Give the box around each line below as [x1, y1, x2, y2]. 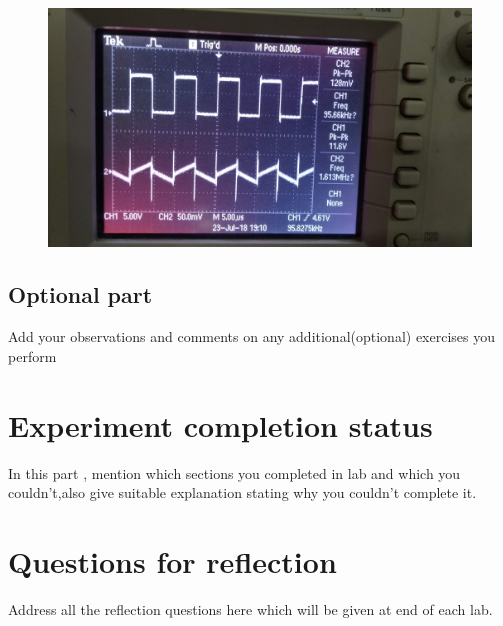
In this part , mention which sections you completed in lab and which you [8, 462, 461, 483]
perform [8, 345, 57, 366]
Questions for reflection [8, 540, 337, 581]
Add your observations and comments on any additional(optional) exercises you [8, 326, 496, 347]
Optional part [8, 279, 153, 310]
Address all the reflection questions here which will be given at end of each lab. [8, 598, 493, 619]
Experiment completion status [8, 404, 433, 445]
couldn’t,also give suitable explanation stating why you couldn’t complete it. [8, 482, 477, 503]
